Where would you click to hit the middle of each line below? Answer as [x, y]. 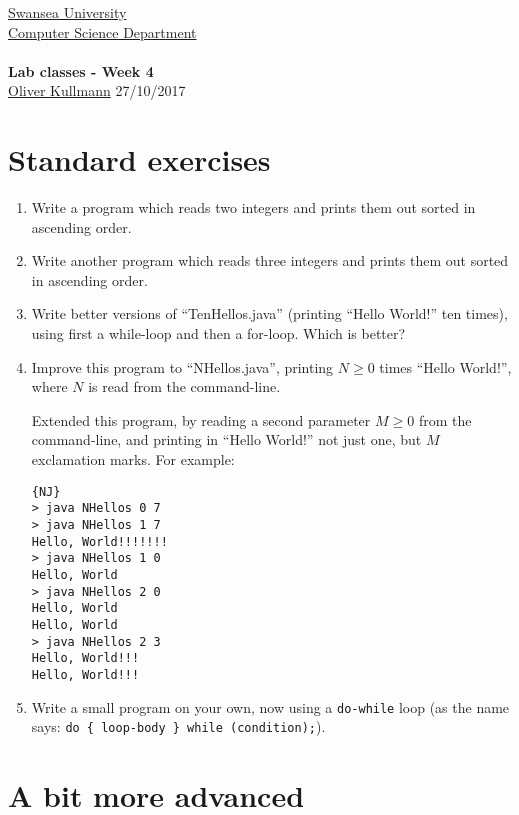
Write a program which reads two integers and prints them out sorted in [253, 207]
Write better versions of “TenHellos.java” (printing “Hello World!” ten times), [269, 313]
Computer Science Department [102, 31]
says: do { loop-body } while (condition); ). [178, 726]
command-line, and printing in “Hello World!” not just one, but [226, 439]
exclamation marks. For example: [133, 459]
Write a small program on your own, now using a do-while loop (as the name [270, 706]
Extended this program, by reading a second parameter [201, 419]
